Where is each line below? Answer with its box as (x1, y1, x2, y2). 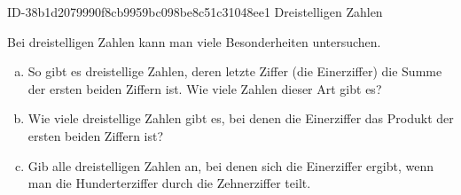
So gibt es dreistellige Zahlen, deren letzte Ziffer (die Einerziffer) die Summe (27, 62, 442, 81)
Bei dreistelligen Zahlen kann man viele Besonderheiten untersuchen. (7, 32, 381, 51)
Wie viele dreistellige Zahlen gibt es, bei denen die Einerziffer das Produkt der (27, 109, 454, 128)
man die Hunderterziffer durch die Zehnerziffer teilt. (27, 174, 311, 192)
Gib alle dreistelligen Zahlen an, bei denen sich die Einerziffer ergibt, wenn (27, 156, 434, 175)
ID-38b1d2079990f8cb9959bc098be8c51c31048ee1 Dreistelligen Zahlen (7, 3, 383, 20)
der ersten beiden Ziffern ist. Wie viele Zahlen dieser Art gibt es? (27, 79, 382, 97)
